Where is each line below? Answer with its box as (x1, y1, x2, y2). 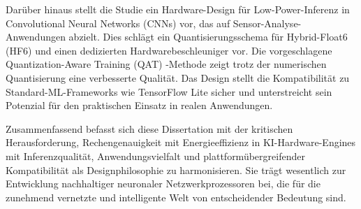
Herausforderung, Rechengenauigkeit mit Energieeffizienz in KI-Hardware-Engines (6, 135, 356, 150)
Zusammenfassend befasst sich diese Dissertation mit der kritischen (6, 121, 293, 136)
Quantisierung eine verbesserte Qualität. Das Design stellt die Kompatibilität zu (6, 70, 350, 85)
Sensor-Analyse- (233, 15, 302, 30)
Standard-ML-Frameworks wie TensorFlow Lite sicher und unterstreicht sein (6, 84, 332, 99)
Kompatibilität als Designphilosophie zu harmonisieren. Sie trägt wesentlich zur (6, 162, 346, 177)
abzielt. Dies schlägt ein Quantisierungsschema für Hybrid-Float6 (68, 29, 348, 44)
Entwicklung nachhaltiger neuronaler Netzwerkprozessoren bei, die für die (6, 176, 321, 191)
